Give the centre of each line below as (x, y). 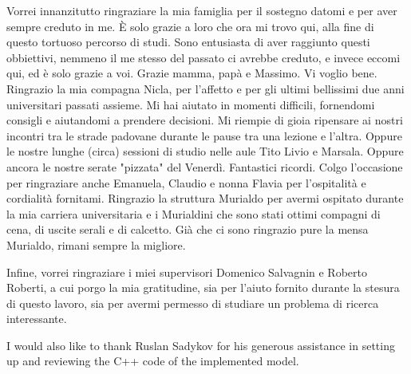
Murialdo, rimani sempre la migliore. (96, 244)
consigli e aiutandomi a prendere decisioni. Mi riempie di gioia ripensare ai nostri (205, 120)
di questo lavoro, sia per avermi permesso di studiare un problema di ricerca (193, 303)
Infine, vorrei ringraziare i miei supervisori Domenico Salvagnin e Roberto (187, 272)
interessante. (37, 319)
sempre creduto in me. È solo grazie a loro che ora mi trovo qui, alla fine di (190, 26)
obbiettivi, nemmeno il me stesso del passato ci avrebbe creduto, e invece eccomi (204, 57)
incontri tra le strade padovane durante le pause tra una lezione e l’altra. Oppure (204, 135)
